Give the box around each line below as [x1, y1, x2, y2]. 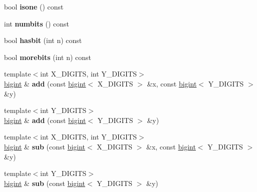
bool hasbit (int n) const [4, 35, 82, 45]
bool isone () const [4, 1, 64, 11]
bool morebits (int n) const [4, 51, 91, 62]
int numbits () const [4, 18, 70, 28]
